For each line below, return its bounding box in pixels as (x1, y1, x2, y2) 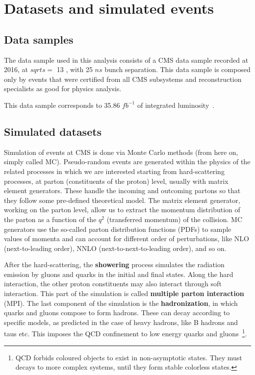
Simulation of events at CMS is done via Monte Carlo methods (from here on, (4, 147, 238, 157)
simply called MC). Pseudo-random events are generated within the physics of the (4, 156, 251, 167)
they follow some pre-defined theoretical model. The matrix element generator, (4, 195, 240, 205)
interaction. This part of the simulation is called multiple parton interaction (4, 288, 244, 299)
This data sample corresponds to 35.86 (4, 100, 120, 110)
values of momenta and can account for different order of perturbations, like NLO (4, 233, 249, 244)
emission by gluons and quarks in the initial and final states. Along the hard (4, 269, 233, 279)
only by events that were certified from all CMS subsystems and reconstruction (4, 74, 242, 84)
